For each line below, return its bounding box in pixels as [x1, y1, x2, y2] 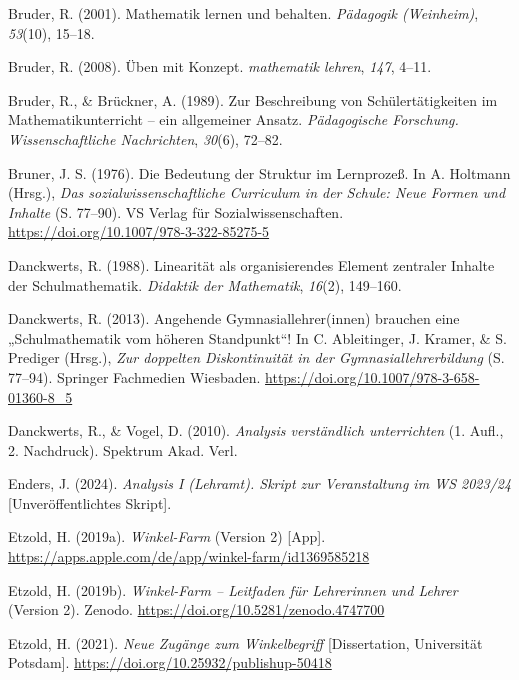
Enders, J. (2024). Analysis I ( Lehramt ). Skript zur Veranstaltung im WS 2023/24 [8, 473, 512, 494]
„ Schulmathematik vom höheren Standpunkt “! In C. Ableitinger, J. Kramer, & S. [8, 327, 507, 348]
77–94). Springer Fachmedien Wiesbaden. [8, 366, 261, 387]
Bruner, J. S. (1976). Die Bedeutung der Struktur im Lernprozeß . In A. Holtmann [8, 162, 511, 183]
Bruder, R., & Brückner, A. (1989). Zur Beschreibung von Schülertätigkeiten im [8, 89, 498, 110]
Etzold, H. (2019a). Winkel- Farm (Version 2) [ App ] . [8, 526, 326, 547]
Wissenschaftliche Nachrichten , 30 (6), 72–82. [8, 128, 283, 149]
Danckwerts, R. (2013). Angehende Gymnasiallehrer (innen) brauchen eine [8, 308, 460, 329]
